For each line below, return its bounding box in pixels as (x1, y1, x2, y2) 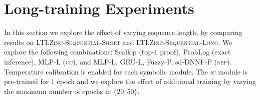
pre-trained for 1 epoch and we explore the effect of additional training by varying (4, 76, 256, 86)
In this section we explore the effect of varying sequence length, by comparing (4, 27, 242, 37)
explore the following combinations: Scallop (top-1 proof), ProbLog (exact (4, 46, 231, 57)
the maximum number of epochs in (4, 85, 111, 96)
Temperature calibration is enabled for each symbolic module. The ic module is (4, 66, 248, 76)
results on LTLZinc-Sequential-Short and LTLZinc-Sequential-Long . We (4, 36, 232, 47)
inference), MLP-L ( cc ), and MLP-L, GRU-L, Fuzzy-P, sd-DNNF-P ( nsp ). (4, 56, 232, 66)
